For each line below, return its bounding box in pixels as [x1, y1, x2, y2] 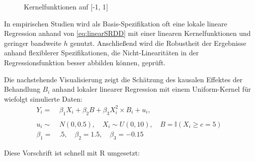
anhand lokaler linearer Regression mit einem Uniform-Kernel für [52, 84, 251, 94]
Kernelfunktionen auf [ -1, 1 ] [24, 1, 108, 11]
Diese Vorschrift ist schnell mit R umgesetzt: [4, 147, 140, 158]
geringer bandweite [4, 37, 62, 48]
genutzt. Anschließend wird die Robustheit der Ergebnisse [70, 37, 247, 48]
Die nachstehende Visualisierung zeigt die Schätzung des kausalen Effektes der [4, 74, 243, 84]
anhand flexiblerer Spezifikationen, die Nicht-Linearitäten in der [4, 47, 199, 58]
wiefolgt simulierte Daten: [4, 93, 83, 104]
